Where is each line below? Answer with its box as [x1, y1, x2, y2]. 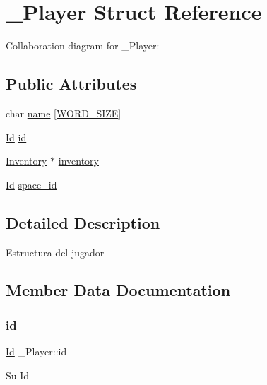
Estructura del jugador [6, 244, 105, 259]
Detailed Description [6, 211, 160, 233]
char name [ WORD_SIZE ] [6, 105, 121, 120]
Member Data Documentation [6, 279, 231, 301]
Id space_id [6, 177, 57, 191]
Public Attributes [6, 73, 137, 95]
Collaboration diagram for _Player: [6, 38, 160, 53]
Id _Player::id [6, 344, 67, 359]
